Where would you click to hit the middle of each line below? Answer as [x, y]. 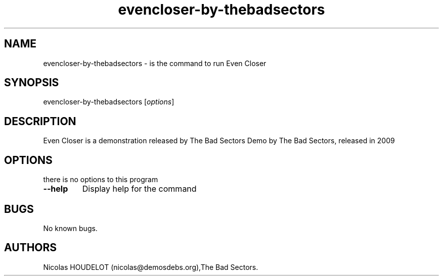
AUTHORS [31, 248]
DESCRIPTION [40, 121]
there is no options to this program [101, 180]
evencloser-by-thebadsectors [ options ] [109, 102]
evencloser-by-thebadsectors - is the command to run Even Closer [155, 63]
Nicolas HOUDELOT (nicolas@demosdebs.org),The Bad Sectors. [151, 267]
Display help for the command [139, 189]
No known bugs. [70, 228]
